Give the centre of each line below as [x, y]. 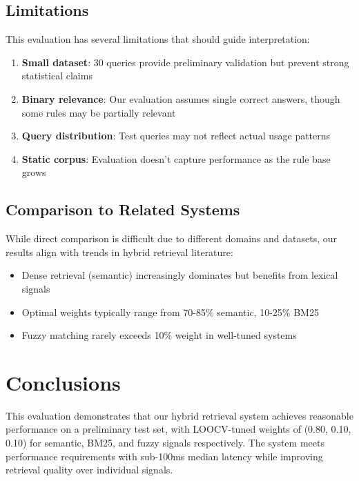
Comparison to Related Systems [123, 209]
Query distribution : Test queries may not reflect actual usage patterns [176, 136]
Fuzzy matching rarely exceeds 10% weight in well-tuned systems [159, 335]
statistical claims [57, 76]
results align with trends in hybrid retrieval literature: [119, 252]
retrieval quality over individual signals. [89, 470]
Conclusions [63, 382]
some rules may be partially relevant [99, 112]
